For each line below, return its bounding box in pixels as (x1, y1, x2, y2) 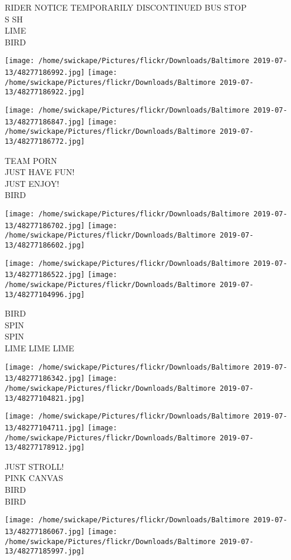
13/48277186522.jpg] (5, 271, 85, 279)
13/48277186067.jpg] (5, 527, 85, 536)
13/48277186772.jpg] (5, 137, 85, 146)
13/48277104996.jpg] (5, 290, 85, 299)
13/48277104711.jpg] (5, 423, 85, 432)
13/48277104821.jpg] (5, 394, 85, 403)
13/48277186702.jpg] (5, 221, 85, 230)
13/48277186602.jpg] (5, 241, 85, 249)
